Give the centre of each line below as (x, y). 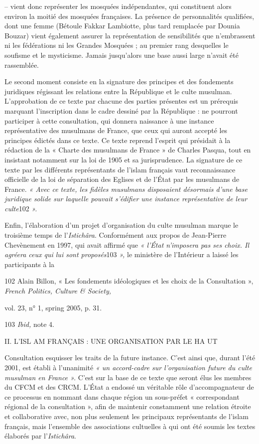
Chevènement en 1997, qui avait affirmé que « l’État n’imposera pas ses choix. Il (127, 244)
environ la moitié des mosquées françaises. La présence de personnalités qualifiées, (129, 16)
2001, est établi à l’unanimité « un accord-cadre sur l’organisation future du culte (128, 367)
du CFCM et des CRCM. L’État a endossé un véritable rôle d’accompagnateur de (129, 387)
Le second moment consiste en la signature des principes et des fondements (119, 81)
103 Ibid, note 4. (29, 324)
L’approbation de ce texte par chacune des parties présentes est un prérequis (122, 101)
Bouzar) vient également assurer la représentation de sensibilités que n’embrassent (130, 35)
